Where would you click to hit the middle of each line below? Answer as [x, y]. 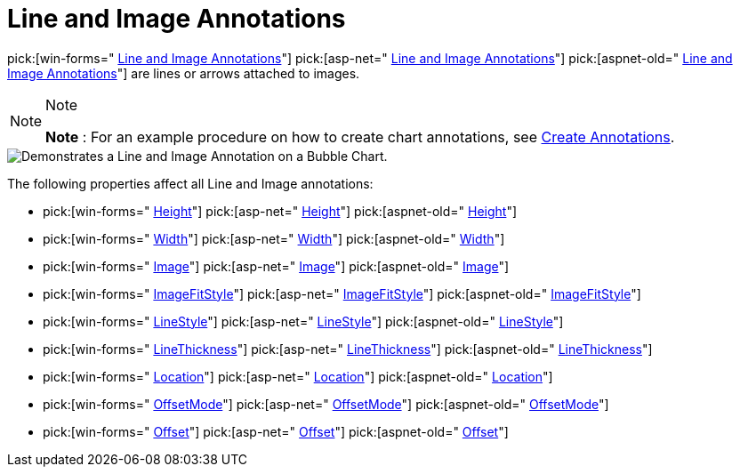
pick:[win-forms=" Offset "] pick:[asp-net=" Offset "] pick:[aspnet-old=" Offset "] [276, 431]
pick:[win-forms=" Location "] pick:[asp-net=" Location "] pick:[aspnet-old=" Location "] [298, 376]
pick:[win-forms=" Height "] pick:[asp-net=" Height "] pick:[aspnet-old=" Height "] [280, 211]
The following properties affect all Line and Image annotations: [190, 183]
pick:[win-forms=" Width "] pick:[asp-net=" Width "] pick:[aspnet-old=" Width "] [274, 238]
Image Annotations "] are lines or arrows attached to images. [184, 73]
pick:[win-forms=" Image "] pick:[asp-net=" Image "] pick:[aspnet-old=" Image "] [276, 266]
